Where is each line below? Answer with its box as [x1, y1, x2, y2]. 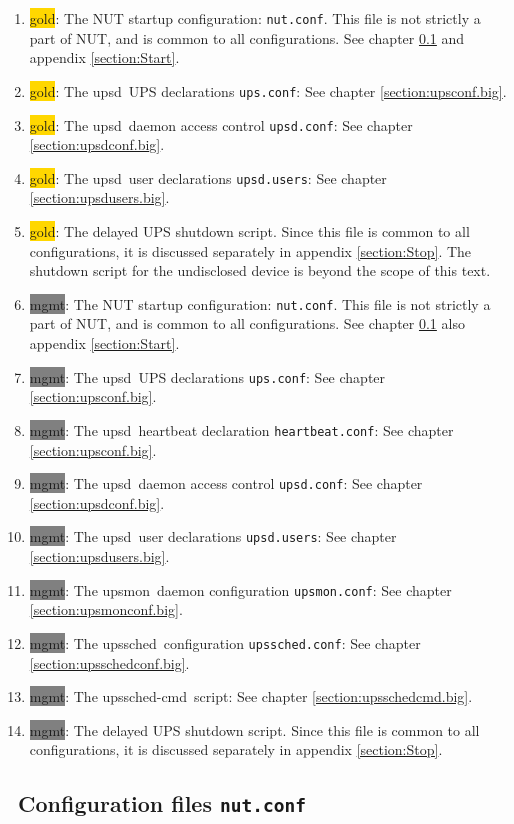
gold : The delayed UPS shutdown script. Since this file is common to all [29, 221, 470, 241]
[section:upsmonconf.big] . [29, 599, 183, 620]
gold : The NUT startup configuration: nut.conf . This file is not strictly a [29, 8, 481, 28]
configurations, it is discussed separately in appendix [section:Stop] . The [29, 240, 472, 261]
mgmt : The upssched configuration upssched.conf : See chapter [29, 632, 421, 653]
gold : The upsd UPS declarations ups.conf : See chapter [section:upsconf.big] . [29, 80, 507, 101]
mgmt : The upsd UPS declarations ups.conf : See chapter [29, 366, 386, 387]
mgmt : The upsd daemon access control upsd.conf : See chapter [29, 473, 423, 494]
